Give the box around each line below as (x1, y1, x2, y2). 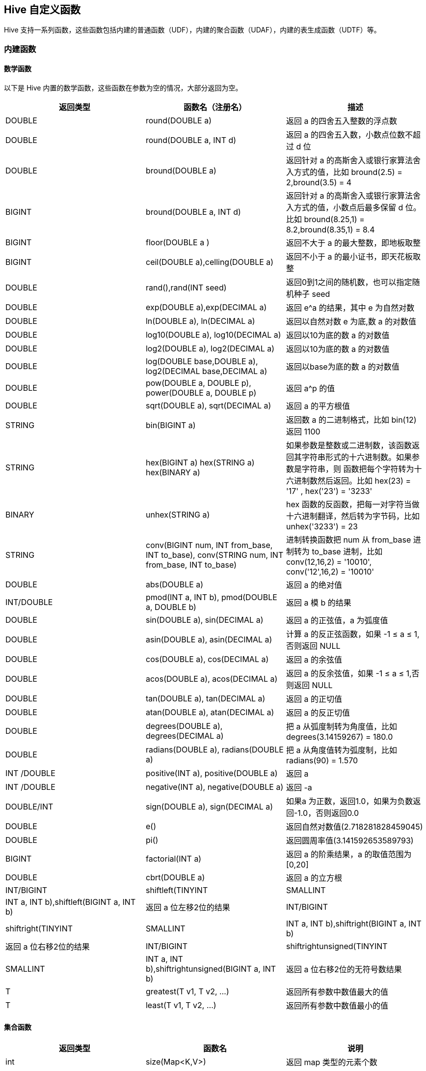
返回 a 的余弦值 (286, 655, 342, 665)
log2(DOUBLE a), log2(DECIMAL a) (145, 344, 274, 354)
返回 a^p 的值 (286, 383, 335, 394)
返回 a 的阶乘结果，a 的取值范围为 (286, 849, 412, 860)
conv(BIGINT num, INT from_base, (145, 540, 273, 550)
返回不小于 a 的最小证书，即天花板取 (286, 252, 421, 262)
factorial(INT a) (145, 854, 202, 864)
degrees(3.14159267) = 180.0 (286, 732, 393, 742)
